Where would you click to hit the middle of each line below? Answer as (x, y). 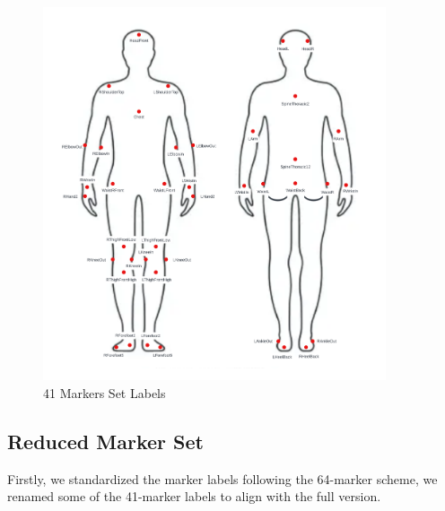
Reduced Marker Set (105, 441)
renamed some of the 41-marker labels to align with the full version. (194, 496)
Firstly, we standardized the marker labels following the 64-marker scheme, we (222, 478)
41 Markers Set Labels (105, 392)
